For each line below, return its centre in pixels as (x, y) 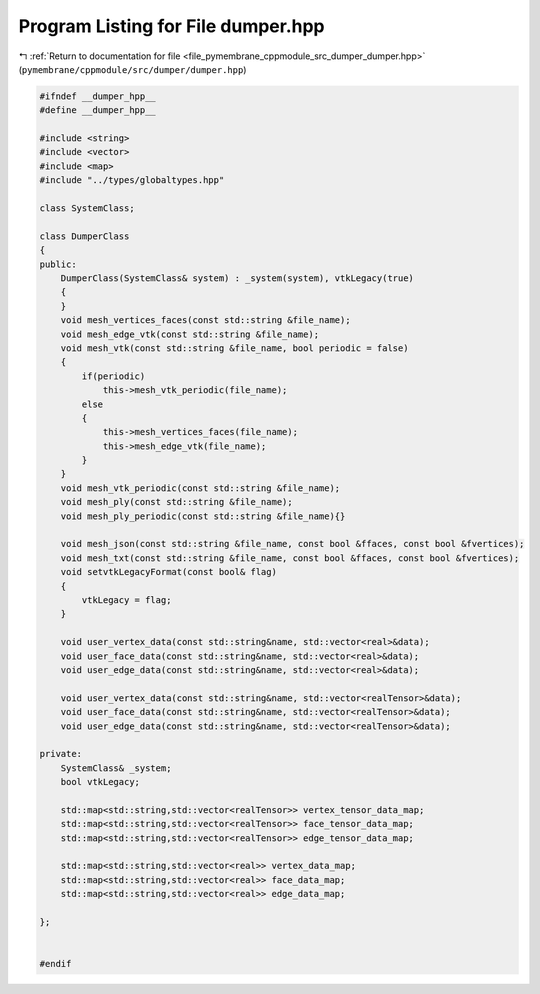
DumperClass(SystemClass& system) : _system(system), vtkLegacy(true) (237, 278)
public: (58, 264)
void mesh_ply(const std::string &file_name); (177, 502)
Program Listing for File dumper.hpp (171, 26)
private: (61, 754)
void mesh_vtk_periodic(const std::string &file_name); (200, 488)
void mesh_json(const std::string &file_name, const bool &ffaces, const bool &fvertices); (292, 544)
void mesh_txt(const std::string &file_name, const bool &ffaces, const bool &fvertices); (290, 558)
